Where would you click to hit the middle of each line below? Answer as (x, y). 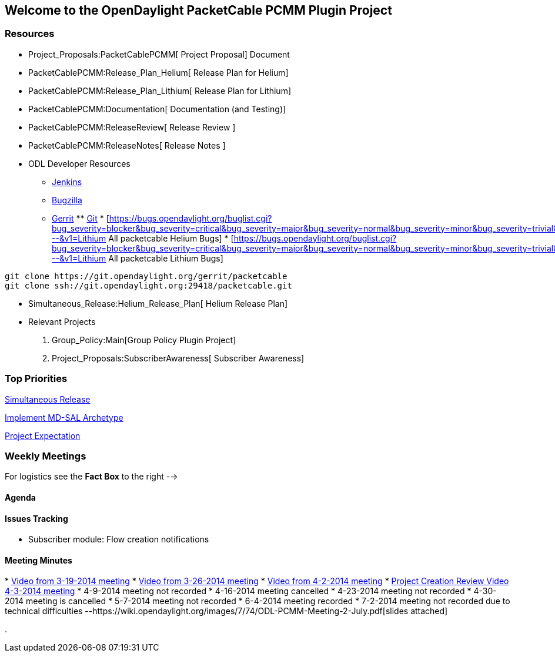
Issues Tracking (36, 518)
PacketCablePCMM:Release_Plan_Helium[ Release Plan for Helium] (158, 72)
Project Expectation (43, 435)
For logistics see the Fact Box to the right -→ (91, 477)
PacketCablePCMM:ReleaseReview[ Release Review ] (132, 127)
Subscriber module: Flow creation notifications (119, 539)
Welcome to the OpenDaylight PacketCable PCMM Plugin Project (198, 10)
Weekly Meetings (46, 456)
